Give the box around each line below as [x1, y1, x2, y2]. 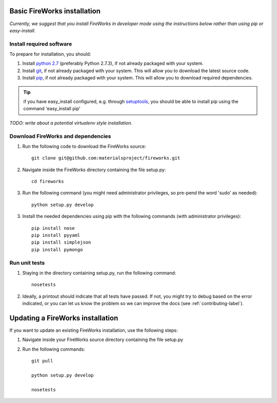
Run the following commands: [22, 346, 86, 352]
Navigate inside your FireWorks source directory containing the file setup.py [22, 336, 183, 343]
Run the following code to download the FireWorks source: [22, 143, 146, 149]
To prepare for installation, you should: [9, 51, 91, 57]
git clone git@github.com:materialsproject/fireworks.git [31, 155, 181, 161]
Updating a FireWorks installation [9, 313, 118, 323]
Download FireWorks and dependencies [9, 132, 111, 139]
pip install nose [31, 225, 75, 231]
